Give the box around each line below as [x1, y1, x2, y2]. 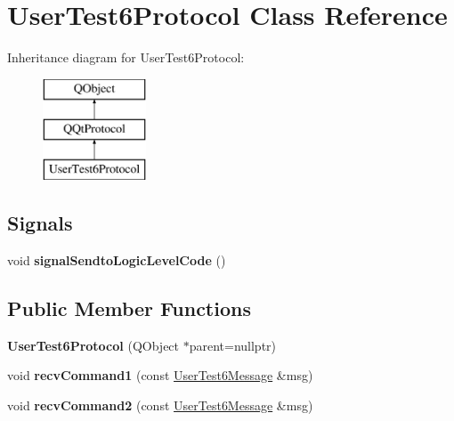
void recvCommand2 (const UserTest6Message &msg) [7, 395, 313, 414]
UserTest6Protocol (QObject [7, 336, 180, 354]
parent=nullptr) [189, 336, 277, 354]
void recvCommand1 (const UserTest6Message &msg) [7, 366, 313, 385]
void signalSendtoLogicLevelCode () [7, 250, 226, 269]
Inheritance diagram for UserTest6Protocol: [7, 48, 245, 67]
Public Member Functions [7, 294, 251, 321]
